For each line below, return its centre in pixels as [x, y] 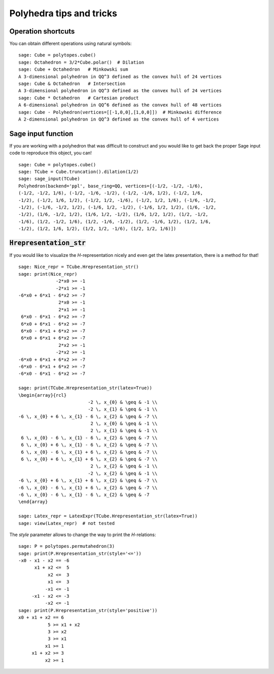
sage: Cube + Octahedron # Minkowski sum [73, 69]
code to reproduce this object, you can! [51, 153]
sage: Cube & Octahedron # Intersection [72, 84]
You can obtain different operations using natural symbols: [71, 44]
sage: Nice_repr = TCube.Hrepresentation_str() [79, 267]
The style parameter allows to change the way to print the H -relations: [83, 535]
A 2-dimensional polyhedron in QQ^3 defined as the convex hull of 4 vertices [119, 119]
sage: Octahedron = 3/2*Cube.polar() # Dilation [81, 62]
